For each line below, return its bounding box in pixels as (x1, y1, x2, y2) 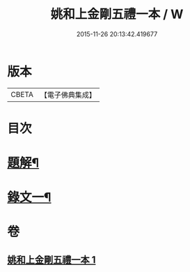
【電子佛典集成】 (40, 90, 96, 100)
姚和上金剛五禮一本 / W (50, 6, 184, 22)
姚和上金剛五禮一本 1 (7, 254, 96, 266)
